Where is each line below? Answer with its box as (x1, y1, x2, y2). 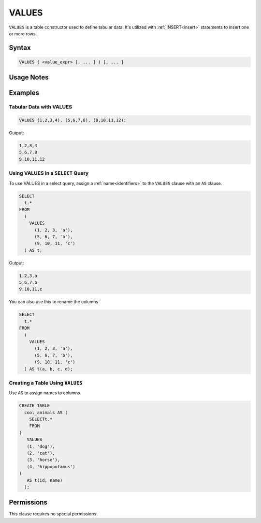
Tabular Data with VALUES (9, 104, 72, 110)
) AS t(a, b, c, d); (24, 366, 73, 371)
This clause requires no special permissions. (9, 511, 98, 517)
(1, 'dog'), (27, 444, 55, 449)
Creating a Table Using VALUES (9, 379, 83, 386)
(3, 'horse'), (27, 457, 60, 462)
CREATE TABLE (19, 403, 50, 409)
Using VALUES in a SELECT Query (9, 170, 89, 177)
